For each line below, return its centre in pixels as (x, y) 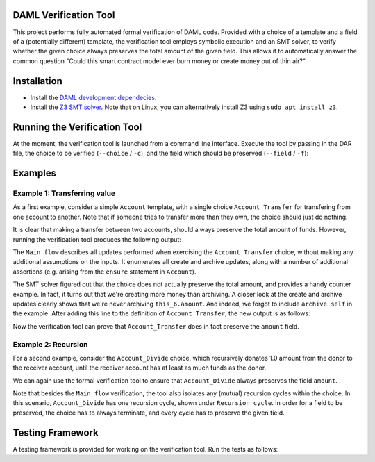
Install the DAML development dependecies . (93, 97)
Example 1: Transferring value (64, 193)
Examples (35, 173)
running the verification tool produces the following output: (97, 239)
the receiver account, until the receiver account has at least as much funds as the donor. (140, 368)
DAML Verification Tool (64, 15)
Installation (37, 81)
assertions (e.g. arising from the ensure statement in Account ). (105, 272)
